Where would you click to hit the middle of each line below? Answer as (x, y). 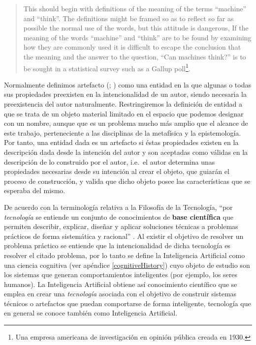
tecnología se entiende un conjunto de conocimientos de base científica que (119, 216)
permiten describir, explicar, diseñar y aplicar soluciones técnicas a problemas (121, 226)
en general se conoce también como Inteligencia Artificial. (91, 313)
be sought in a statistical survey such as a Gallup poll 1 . (107, 67)
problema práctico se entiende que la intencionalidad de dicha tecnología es (117, 245)
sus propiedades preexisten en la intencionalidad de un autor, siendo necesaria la (125, 94)
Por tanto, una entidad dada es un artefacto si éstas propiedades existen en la (121, 142)
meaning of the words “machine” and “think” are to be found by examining (137, 37)
